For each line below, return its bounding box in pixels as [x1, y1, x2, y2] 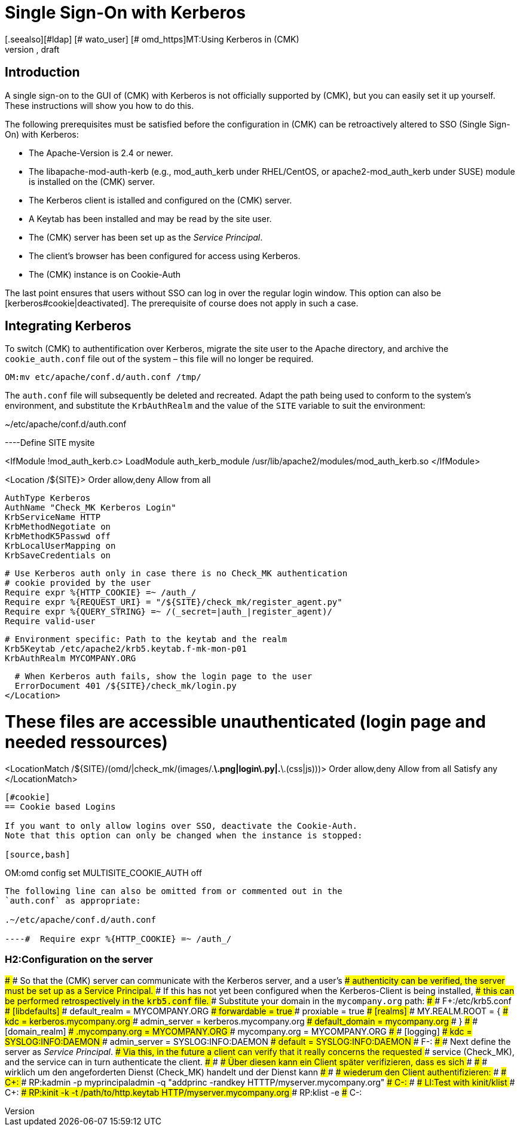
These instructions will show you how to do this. [5, 100, 194, 111]
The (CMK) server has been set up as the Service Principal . [29, 232, 263, 242]
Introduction [5, 65, 80, 80]
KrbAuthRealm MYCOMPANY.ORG [5, 653, 136, 664]
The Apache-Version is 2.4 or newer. [29, 147, 173, 158]
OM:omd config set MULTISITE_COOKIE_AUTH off [5, 867, 202, 878]
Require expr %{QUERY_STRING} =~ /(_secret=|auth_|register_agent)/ [5, 607, 332, 617]
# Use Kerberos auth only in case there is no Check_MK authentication [5, 568, 348, 579]
